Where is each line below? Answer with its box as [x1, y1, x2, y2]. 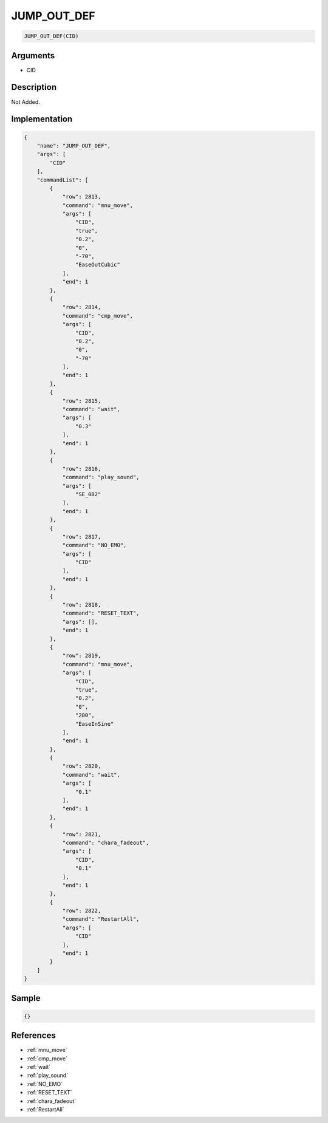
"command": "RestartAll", [62, 916, 140, 923]
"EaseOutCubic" [75, 261, 121, 268]
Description [11, 82, 57, 92]
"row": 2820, [62, 763, 101, 770]
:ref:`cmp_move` [26, 1054, 68, 1062]
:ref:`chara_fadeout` [26, 1097, 76, 1105]
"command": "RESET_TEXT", [62, 610, 140, 616]
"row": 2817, [62, 533, 101, 540]
